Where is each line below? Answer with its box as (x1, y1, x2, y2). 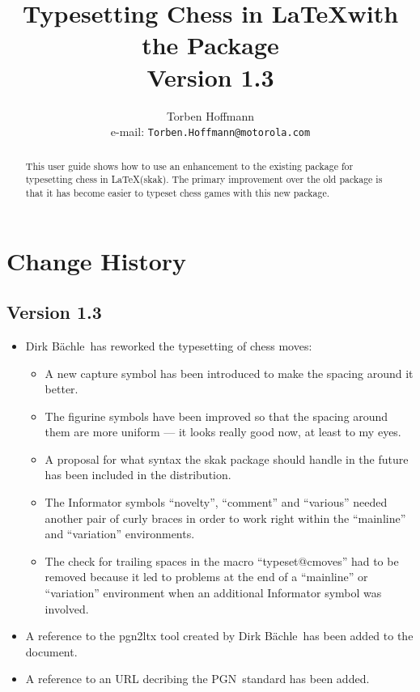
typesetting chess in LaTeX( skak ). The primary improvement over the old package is (25, 172, 383, 186)
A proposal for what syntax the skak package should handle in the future (45, 450, 409, 467)
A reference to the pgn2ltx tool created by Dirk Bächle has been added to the (25, 627, 414, 644)
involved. (45, 600, 89, 617)
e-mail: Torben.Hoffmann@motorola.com (110, 123, 311, 140)
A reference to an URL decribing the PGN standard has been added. (25, 670, 370, 687)
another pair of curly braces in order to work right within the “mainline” (45, 509, 406, 526)
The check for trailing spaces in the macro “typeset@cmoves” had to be (45, 552, 399, 569)
